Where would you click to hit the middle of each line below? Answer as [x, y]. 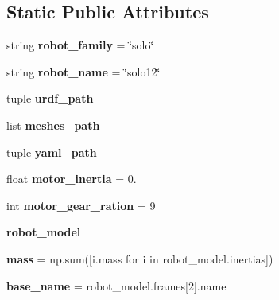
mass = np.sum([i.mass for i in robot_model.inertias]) [140, 258]
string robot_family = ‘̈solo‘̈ [80, 45]
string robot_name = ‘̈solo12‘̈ [83, 71]
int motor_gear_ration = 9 [81, 205]
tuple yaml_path [52, 152]
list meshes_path [53, 125]
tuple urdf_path [50, 98]
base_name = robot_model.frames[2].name [116, 285]
